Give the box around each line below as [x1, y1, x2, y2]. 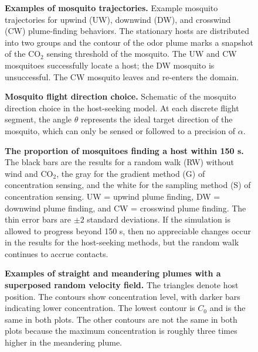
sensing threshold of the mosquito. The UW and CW [46, 47, 237, 60]
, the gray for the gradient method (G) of [56, 167, 205, 179]
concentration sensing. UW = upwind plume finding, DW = [5, 190, 220, 202]
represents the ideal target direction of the [80, 113, 233, 125]
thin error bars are [5, 213, 72, 225]
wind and [5, 167, 38, 179]
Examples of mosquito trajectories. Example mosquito [5, 2, 218, 13]
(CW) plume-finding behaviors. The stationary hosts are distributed [5, 25, 250, 37]
